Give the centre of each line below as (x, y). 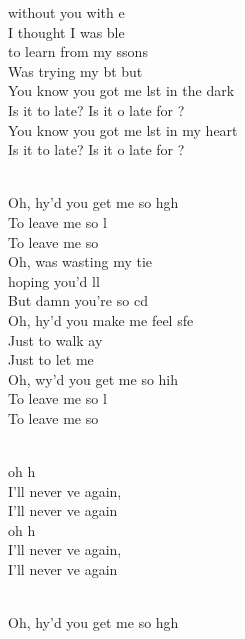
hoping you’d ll (54, 280)
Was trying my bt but (75, 70)
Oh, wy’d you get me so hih (93, 378)
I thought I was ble (66, 31)
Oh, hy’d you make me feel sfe (101, 319)
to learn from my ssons (78, 51)
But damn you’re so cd (78, 300)
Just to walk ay (55, 339)
